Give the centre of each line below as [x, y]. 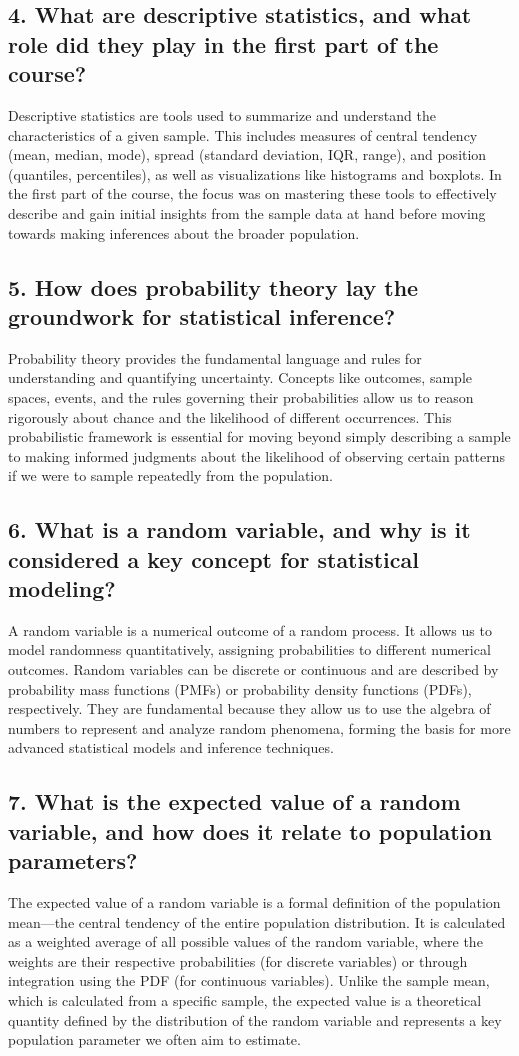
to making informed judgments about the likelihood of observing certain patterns [257, 455]
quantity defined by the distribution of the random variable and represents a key [255, 1019]
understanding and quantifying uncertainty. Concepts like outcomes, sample [240, 377]
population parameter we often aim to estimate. [154, 1039]
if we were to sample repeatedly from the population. [170, 475]
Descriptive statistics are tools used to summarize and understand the [222, 114]
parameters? [73, 860]
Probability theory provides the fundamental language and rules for [215, 357]
